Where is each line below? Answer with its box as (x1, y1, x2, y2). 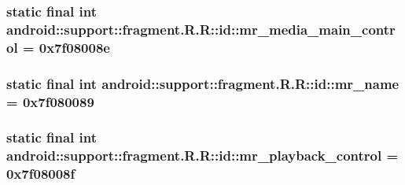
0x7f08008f (6, 164, 75, 183)
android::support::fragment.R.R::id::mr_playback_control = (6, 146, 399, 165)
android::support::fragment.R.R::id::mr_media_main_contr (6, 19, 396, 39)
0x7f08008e (39, 37, 110, 57)
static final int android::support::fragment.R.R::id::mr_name (6, 73, 399, 93)
